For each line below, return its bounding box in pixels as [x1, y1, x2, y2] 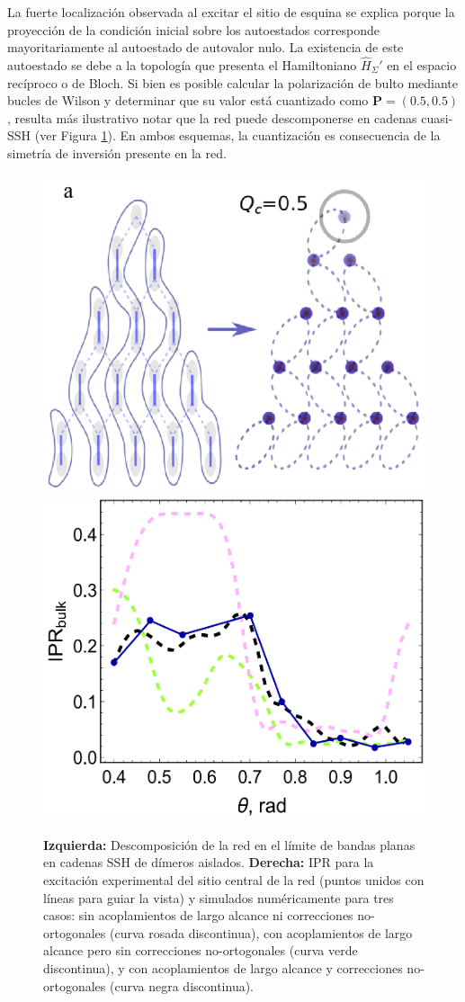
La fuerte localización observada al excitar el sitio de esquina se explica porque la [7, 3, 455, 21]
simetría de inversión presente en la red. [7, 143, 227, 162]
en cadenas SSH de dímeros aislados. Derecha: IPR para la [43, 853, 374, 872]
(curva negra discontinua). [110, 976, 255, 995]
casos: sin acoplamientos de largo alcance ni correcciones [43, 906, 353, 925]
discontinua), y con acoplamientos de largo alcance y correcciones [43, 959, 403, 978]
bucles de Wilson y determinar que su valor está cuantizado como [7, 91, 369, 110]
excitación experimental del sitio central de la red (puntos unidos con [43, 871, 425, 890]
